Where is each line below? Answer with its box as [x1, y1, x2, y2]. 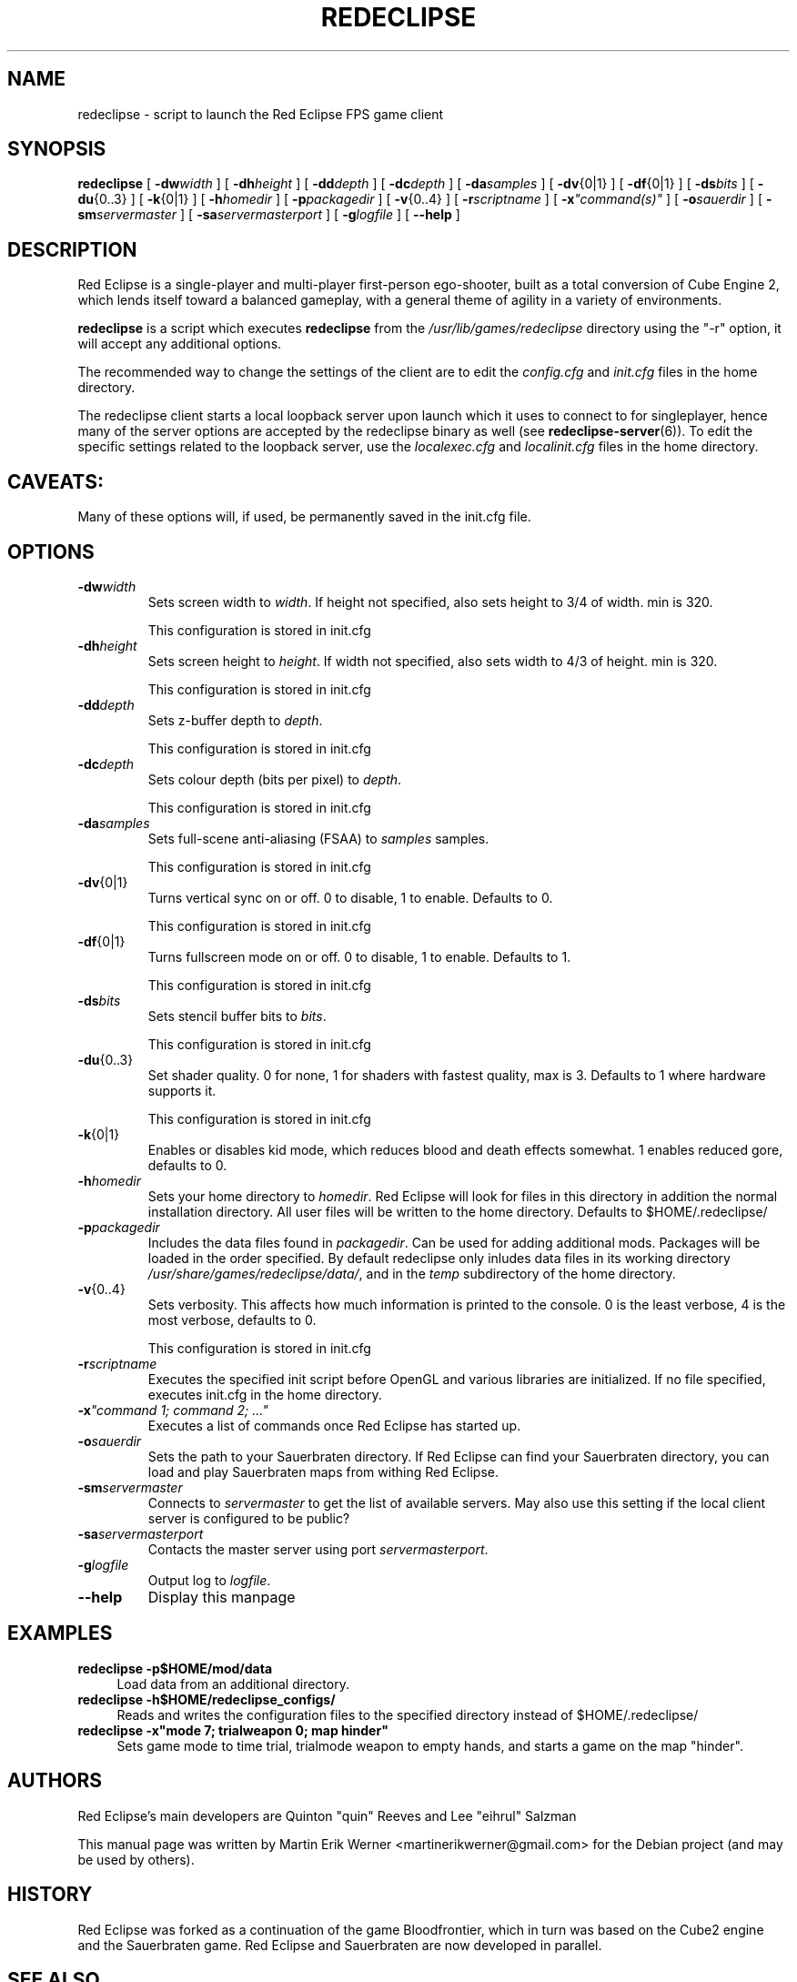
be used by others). [77, 1851, 195, 1867]
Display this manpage [147, 1587, 296, 1606]
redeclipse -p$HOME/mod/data [77, 1660, 273, 1676]
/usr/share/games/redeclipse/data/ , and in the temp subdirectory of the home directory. [147, 1265, 676, 1281]
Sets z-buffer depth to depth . [147, 712, 323, 728]
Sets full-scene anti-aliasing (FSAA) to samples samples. [147, 830, 489, 846]
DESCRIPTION [7, 238, 137, 261]
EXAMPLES [7, 1622, 113, 1645]
